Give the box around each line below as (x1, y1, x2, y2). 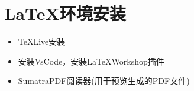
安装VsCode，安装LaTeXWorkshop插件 (18, 55, 164, 67)
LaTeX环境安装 (4, 1, 126, 25)
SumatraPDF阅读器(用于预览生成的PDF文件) (18, 75, 190, 87)
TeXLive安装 (18, 35, 66, 48)
